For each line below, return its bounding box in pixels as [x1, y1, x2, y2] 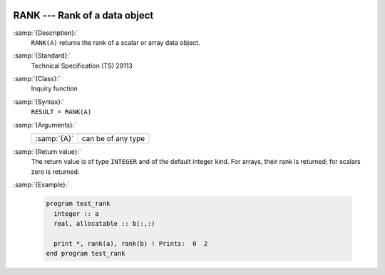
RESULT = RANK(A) [31, 108, 92, 116]
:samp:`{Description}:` [13, 28, 78, 37]
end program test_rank [46, 249, 125, 258]
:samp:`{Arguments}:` [13, 120, 77, 129]
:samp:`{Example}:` [13, 180, 70, 189]
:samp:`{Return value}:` [13, 147, 82, 156]
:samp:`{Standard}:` [13, 51, 71, 60]
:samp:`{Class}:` [13, 75, 61, 83]
